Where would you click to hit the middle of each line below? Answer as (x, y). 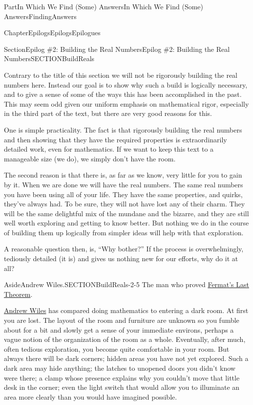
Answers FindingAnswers (40, 16)
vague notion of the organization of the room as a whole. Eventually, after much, (125, 339)
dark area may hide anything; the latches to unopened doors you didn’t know (120, 368)
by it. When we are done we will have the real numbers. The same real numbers (124, 184)
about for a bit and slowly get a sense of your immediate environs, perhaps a (119, 329)
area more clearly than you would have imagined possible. (91, 396)
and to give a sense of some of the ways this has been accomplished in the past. (123, 94)
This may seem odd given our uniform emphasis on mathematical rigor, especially (126, 103)
